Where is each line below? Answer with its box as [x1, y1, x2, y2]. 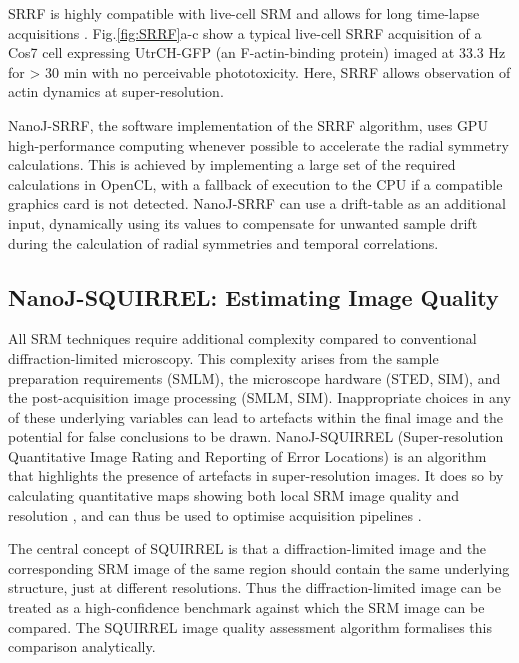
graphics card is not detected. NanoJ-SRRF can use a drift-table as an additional [8, 193, 506, 214]
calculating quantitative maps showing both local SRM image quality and [8, 485, 460, 506]
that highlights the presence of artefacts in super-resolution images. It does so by [8, 465, 504, 486]
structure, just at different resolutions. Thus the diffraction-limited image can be [8, 577, 501, 598]
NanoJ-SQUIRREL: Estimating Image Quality [8, 281, 499, 312]
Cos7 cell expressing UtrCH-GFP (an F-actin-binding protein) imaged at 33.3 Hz [8, 42, 506, 63]
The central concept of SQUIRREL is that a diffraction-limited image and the [8, 538, 487, 559]
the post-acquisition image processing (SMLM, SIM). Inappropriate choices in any [8, 387, 511, 408]
